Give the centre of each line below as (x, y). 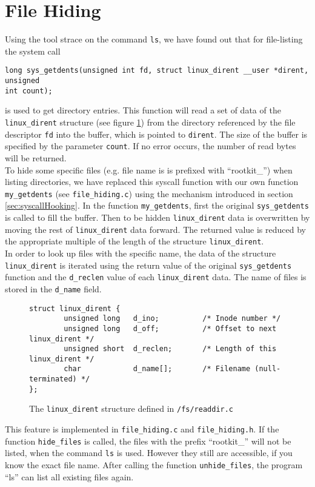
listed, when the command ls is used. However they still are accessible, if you (149, 453)
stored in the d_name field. (53, 288)
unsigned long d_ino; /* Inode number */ (172, 319)
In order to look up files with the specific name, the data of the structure (141, 253)
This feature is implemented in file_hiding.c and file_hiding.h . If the (142, 429)
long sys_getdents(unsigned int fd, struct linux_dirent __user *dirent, (157, 71)
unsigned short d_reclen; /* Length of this (170, 349)
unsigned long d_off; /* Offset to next (170, 328)
